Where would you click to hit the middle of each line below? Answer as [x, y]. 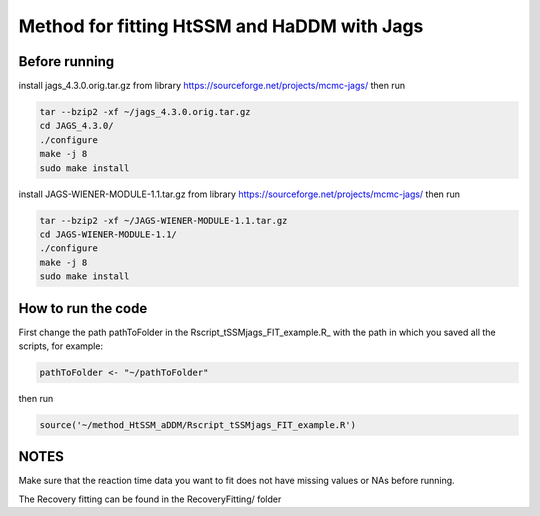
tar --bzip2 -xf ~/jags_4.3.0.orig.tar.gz [145, 112]
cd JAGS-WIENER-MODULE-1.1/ [108, 234]
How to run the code [83, 308]
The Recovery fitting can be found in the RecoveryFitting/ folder [150, 499]
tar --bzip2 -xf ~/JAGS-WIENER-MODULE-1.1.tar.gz [163, 220]
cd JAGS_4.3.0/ [76, 126]
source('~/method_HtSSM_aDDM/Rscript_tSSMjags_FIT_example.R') [198, 424]
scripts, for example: [61, 346]
